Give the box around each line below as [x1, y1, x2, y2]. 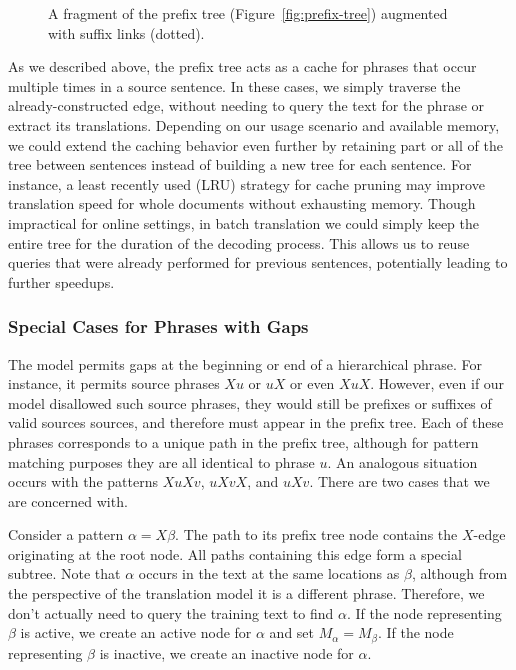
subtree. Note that [8, 563, 121, 584]
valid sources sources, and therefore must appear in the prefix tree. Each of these [8, 412, 504, 433]
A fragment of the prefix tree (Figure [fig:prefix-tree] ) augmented [48, 3, 448, 23]
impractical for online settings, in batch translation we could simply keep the [8, 212, 479, 233]
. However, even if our [370, 373, 505, 394]
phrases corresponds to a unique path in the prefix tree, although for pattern [8, 431, 479, 452]
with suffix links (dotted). [48, 22, 205, 43]
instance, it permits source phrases [8, 373, 220, 394]
